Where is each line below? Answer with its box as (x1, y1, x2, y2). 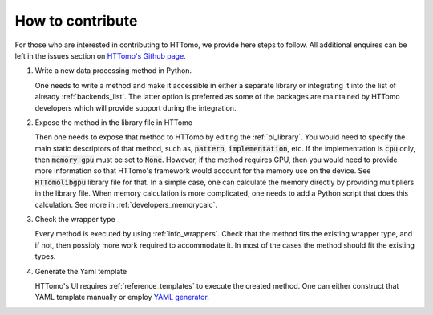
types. (34, 252, 56, 261)
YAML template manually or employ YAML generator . (34, 293, 210, 302)
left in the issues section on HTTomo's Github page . (14, 50, 186, 60)
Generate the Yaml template (34, 266, 127, 276)
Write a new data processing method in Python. (34, 66, 192, 75)
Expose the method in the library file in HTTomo (34, 117, 193, 127)
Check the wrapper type (34, 215, 115, 224)
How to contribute (14, 12, 138, 30)
